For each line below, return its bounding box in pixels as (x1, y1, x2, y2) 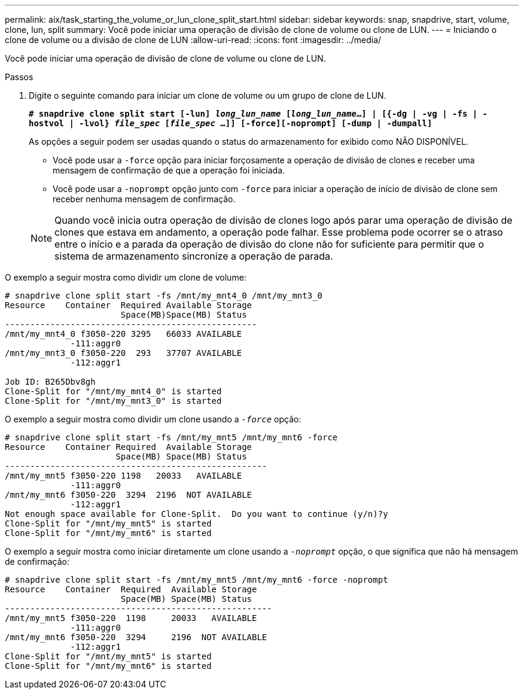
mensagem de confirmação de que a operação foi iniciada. (53, 165, 285, 175)
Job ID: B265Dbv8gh (5, 377, 96, 386)
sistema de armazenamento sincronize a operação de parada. (54, 250, 333, 262)
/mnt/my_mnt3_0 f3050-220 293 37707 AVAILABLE (5, 348, 242, 358)
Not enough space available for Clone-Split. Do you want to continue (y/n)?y (5, 509, 388, 519)
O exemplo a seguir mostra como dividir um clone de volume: (5, 272, 246, 282)
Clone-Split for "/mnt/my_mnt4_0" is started (5, 386, 222, 396)
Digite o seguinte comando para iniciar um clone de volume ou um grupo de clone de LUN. (29, 90, 386, 101)
